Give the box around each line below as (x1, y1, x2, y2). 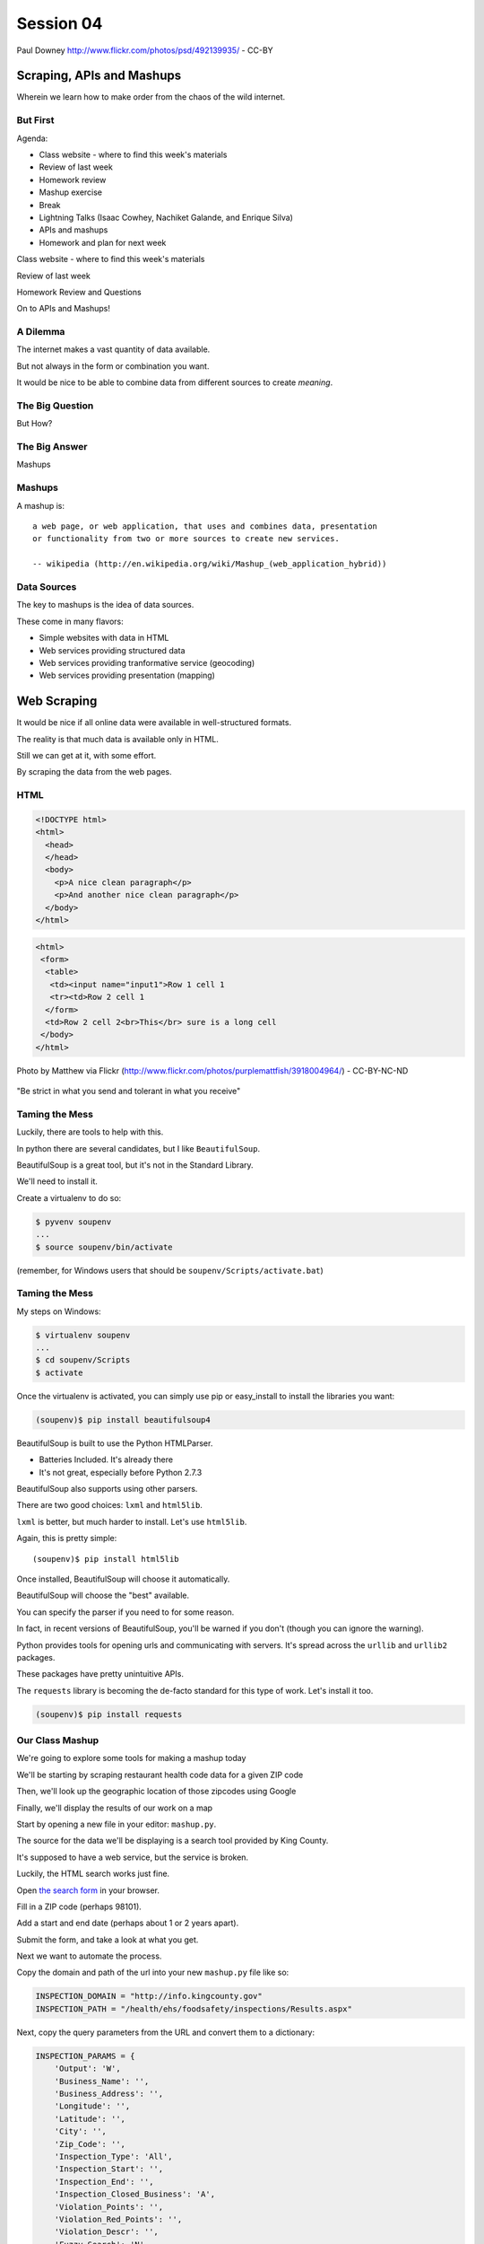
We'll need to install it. (16, 1176, 99, 1187)
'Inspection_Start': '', (54, 2164, 164, 2174)
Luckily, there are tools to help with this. (16, 1126, 164, 1137)
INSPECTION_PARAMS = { (35, 2051, 135, 2061)
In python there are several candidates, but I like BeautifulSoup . (16, 1143, 261, 1153)
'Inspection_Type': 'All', (54, 2151, 174, 2161)
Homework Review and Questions (16, 286, 143, 297)
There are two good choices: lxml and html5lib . (16, 1500, 203, 1511)
